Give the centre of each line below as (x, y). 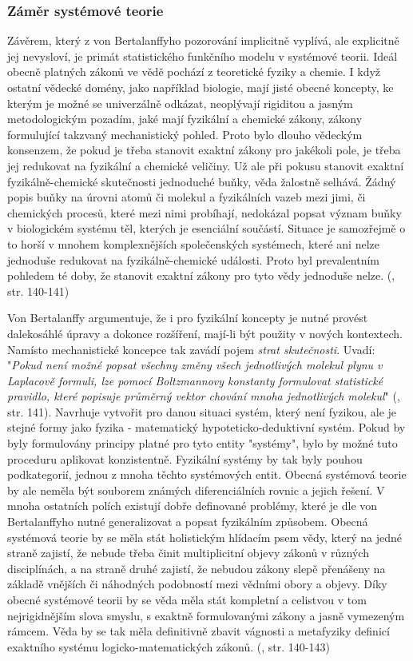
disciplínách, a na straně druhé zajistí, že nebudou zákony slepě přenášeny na (197, 568)
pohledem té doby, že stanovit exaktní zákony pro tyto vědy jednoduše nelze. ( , (201, 275)
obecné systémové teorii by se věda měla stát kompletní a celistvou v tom (187, 599)
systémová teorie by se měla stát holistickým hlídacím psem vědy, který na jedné (205, 537)
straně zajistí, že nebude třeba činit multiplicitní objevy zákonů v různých (188, 553)
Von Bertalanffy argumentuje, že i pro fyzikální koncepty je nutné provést (188, 318)
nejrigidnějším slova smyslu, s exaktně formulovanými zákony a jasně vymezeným (206, 615)
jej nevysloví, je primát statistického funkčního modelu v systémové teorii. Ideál (203, 56)
